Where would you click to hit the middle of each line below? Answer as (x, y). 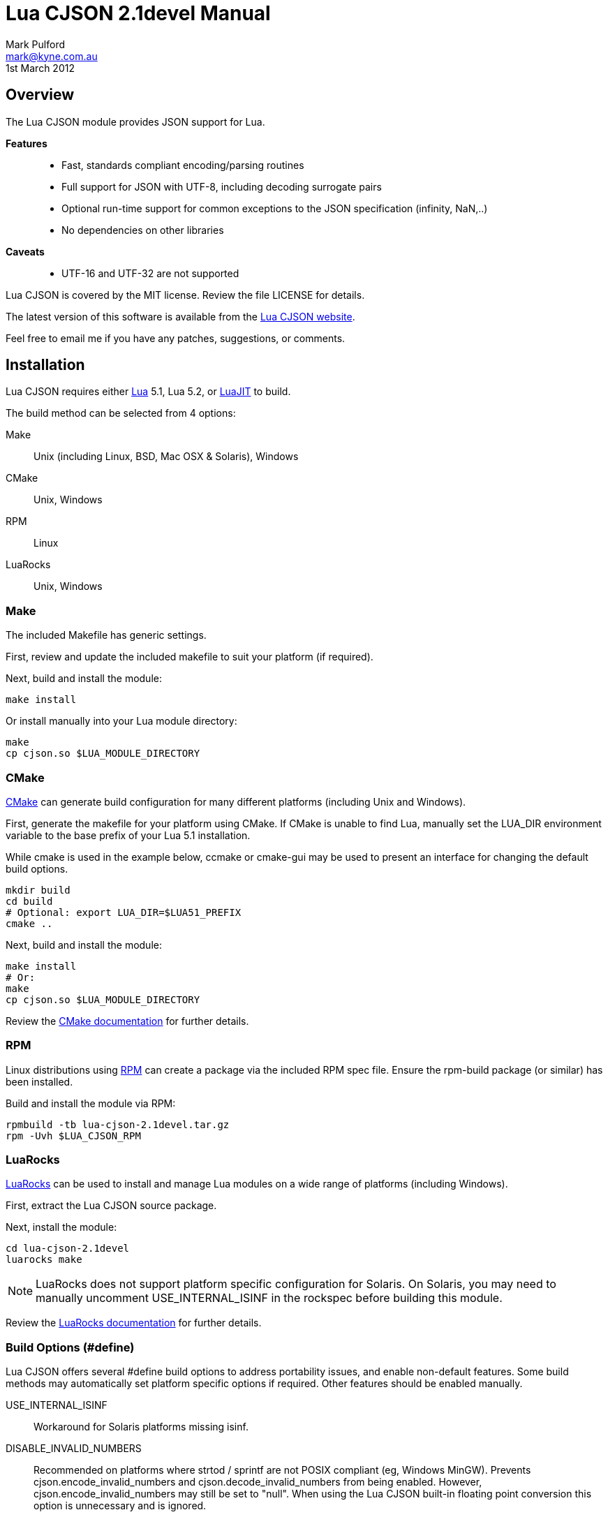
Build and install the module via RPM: (91, 1103)
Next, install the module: (61, 1227)
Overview (40, 95)
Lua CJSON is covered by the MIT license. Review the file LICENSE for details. (185, 295)
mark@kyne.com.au (52, 56)
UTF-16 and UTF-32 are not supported (150, 273)
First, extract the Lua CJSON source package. (111, 1206)
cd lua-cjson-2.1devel (68, 1249)
